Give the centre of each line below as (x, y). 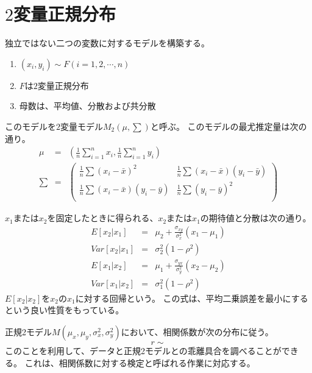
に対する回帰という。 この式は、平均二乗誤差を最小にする (192, 298)
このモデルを (30, 126)
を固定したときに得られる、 (103, 218)
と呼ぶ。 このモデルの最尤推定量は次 (224, 126)
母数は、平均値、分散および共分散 (87, 106)
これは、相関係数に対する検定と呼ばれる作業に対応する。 (140, 362)
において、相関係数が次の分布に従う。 (197, 331)
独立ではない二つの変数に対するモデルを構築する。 (107, 43)
